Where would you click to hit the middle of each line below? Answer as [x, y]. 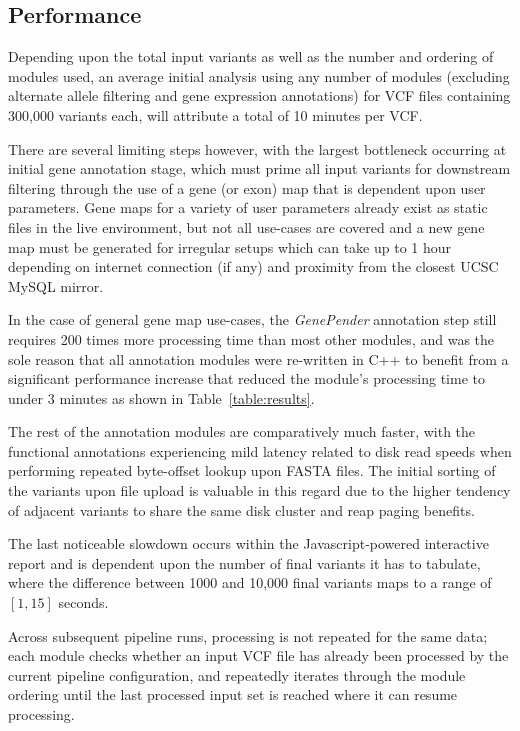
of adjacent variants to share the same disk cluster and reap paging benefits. [241, 509]
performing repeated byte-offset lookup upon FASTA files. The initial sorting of [252, 470]
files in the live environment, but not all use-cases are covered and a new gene [246, 226]
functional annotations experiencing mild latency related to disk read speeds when [260, 450]
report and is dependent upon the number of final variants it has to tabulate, [244, 562]
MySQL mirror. [56, 285]
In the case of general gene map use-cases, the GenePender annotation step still [252, 319]
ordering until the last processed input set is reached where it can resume [233, 694]
